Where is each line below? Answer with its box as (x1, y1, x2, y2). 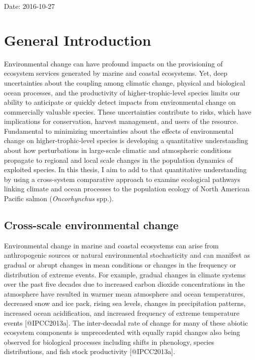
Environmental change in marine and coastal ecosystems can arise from (4, 240, 219, 250)
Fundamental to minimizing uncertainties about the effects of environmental (4, 125, 234, 136)
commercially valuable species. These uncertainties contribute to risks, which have (4, 106, 252, 117)
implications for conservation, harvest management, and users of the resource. (4, 116, 238, 126)
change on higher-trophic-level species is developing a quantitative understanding (4, 135, 248, 146)
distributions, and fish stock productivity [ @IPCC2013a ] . (4, 346, 175, 357)
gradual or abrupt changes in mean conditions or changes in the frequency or (4, 260, 236, 270)
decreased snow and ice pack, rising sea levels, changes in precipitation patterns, (4, 298, 246, 308)
